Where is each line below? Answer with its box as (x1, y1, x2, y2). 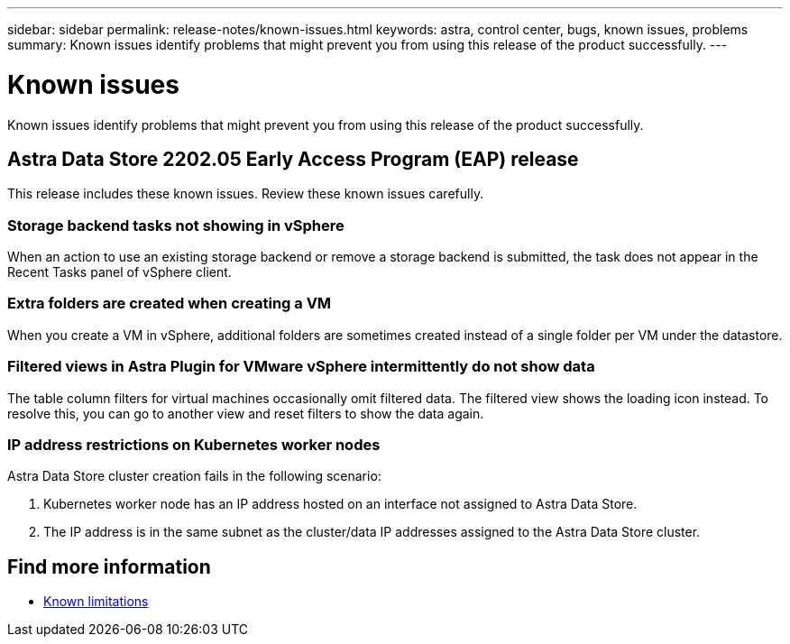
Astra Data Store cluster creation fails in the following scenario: (7, 468, 381, 484)
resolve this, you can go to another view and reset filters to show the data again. (7, 405, 484, 421)
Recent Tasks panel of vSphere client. (7, 264, 232, 281)
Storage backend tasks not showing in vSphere (7, 216, 344, 235)
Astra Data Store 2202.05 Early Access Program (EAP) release (7, 147, 579, 170)
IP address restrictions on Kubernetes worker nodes (7, 435, 381, 454)
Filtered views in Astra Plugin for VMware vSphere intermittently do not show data (7, 357, 595, 376)
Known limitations (43, 593, 149, 610)
